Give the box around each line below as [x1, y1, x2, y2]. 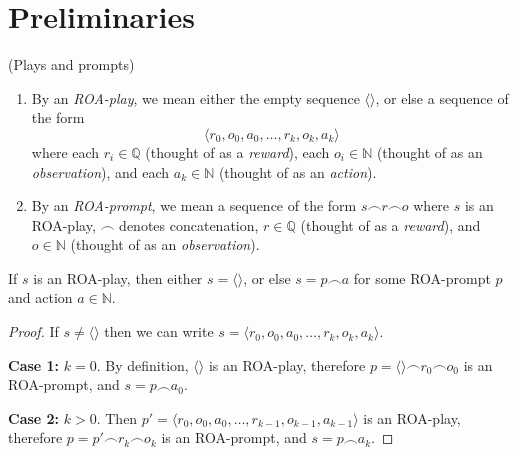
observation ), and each [31, 161, 170, 182]
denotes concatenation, [119, 214, 259, 235]
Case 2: [8, 407, 60, 428]
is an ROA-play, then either [33, 267, 203, 288]
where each [31, 141, 100, 162]
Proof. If [8, 321, 59, 342]
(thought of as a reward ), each [145, 141, 330, 162]
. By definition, [96, 354, 189, 375]
